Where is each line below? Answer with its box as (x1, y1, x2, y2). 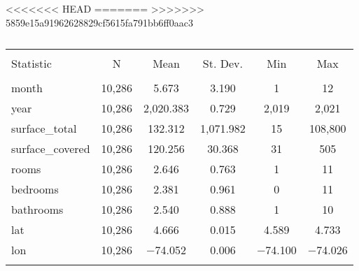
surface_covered (11, 140, 90, 157)
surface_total (11, 120, 77, 137)
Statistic (11, 55, 52, 72)
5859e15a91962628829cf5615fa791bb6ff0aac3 (6, 15, 193, 29)
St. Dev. (202, 55, 243, 72)
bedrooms (11, 181, 59, 198)
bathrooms (11, 201, 64, 218)
